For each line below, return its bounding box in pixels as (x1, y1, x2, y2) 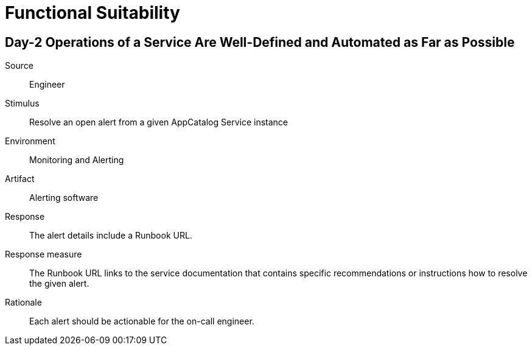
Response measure (5, 249, 82, 260)
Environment (5, 136, 55, 147)
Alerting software (29, 192, 99, 203)
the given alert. (29, 278, 89, 289)
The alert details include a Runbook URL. (29, 230, 192, 241)
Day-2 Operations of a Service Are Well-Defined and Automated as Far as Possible (5, 34, 515, 50)
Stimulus (5, 98, 40, 109)
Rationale (5, 297, 42, 308)
